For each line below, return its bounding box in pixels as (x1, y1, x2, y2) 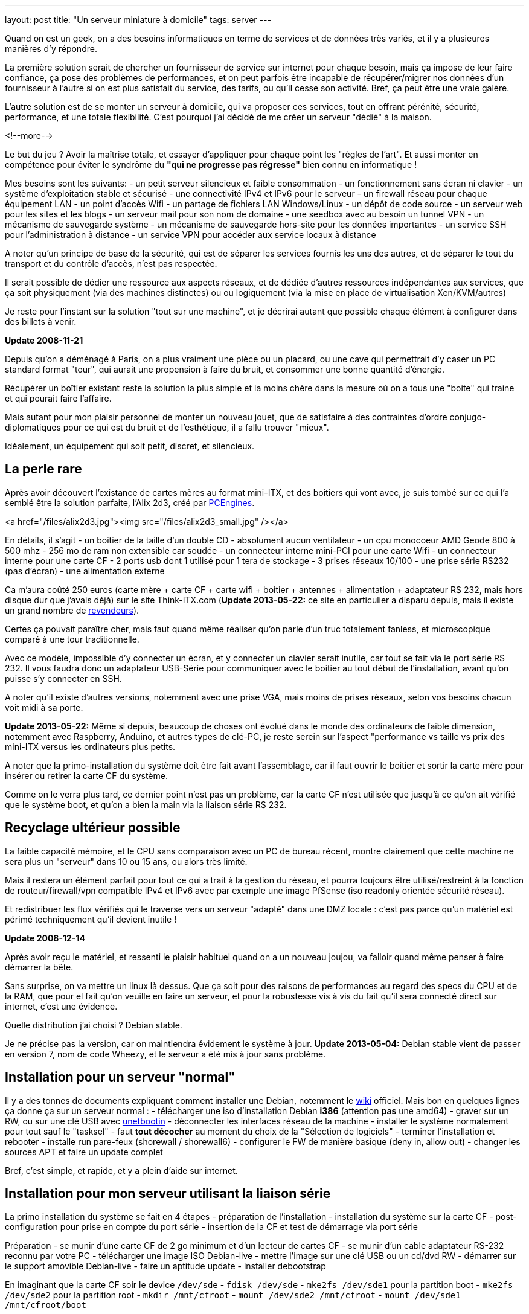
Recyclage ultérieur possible (5, 820, 181, 836)
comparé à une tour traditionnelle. (5, 633, 139, 644)
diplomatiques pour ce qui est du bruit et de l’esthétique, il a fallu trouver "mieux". (5, 422, 329, 432)
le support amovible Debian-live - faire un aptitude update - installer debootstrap (5, 1261, 326, 1272)
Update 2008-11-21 (5, 335, 83, 345)
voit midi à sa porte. (5, 702, 83, 713)
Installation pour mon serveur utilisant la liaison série (5, 1185, 331, 1201)
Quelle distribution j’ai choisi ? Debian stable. (5, 1019, 182, 1030)
